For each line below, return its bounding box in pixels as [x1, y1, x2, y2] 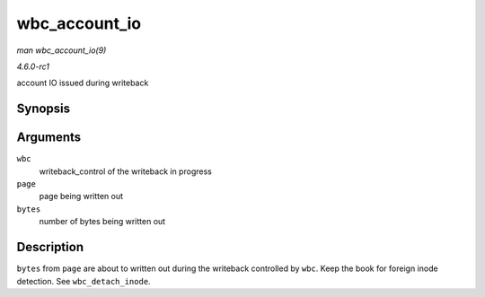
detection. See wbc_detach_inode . [16, 275, 152, 286]
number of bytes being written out [39, 216, 166, 227]
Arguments [16, 130, 82, 145]
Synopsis [16, 101, 71, 117]
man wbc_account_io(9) [16, 45, 107, 56]
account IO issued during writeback [16, 77, 149, 89]
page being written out [39, 191, 124, 202]
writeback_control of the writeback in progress [39, 166, 213, 177]
